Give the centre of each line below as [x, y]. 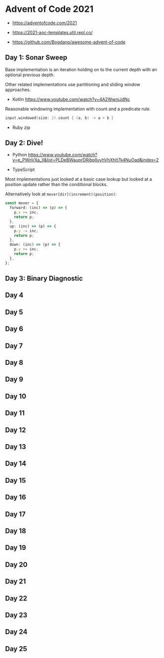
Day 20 [17, 565]
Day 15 [16, 481]
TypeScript [23, 170]
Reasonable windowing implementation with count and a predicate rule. [78, 109]
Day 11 [15, 413]
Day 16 [16, 497]
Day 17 [15, 514]
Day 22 [16, 598]
